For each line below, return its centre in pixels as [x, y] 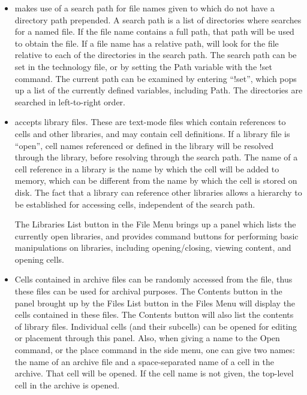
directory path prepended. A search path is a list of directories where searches [158, 19]
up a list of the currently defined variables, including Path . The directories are [159, 90]
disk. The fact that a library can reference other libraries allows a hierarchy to [158, 192]
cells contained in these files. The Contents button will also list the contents [154, 315]
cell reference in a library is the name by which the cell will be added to [147, 168]
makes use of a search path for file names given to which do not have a [145, 8]
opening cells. [39, 259]
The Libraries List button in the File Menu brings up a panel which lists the [155, 224]
